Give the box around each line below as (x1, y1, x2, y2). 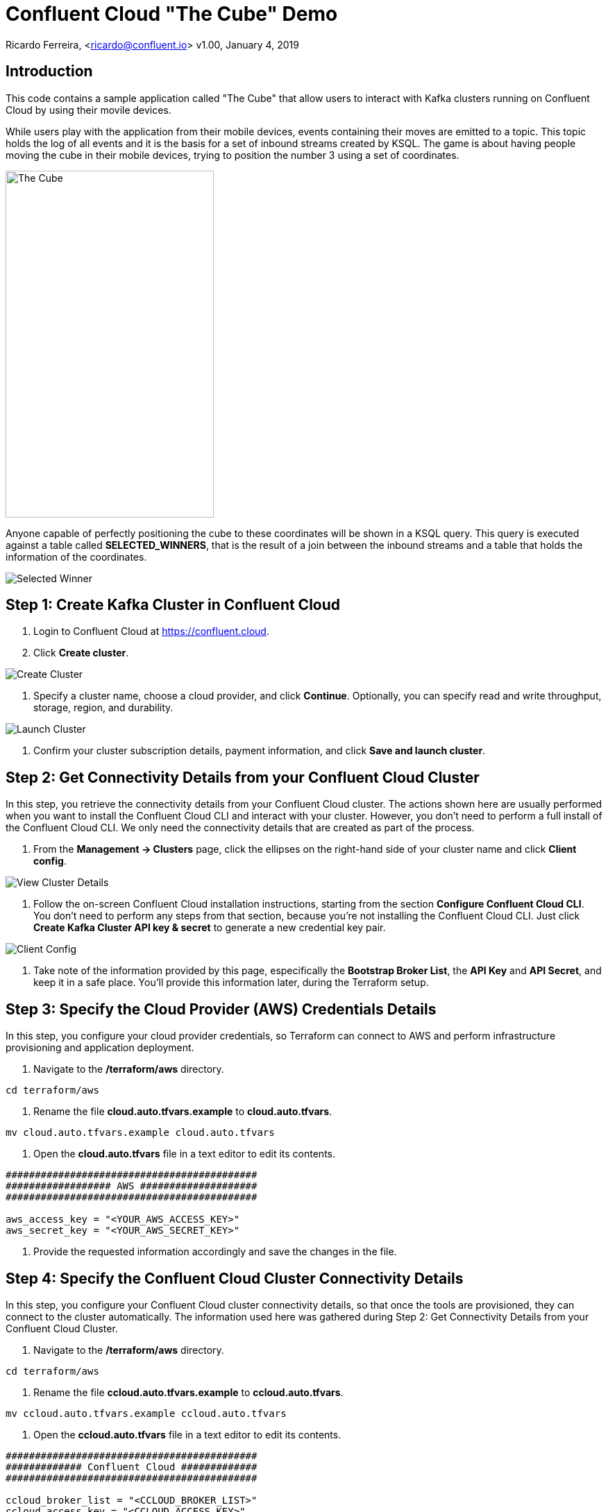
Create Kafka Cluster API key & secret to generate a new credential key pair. (33, 921, 386, 934)
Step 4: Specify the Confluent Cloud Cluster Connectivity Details (6, 1269, 464, 1287)
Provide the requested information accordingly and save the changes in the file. (33, 1246, 397, 1258)
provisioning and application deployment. (6, 1042, 194, 1054)
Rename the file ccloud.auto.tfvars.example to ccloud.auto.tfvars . (33, 1386, 344, 1398)
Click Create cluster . (33, 647, 129, 659)
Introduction (6, 62, 93, 80)
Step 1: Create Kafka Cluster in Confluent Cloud (6, 596, 341, 614)
